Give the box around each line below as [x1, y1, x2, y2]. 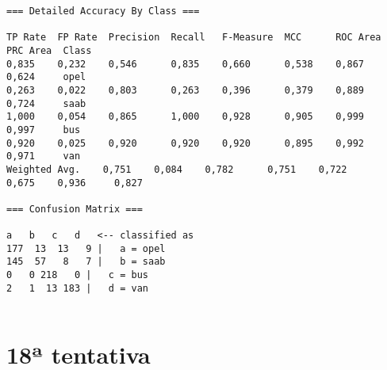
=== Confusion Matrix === [6, 203, 143, 215]
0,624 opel [6, 71, 86, 83]
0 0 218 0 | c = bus [6, 269, 148, 281]
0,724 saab [6, 97, 86, 109]
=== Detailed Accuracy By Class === [6, 6, 200, 17]
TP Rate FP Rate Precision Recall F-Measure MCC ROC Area [6, 32, 381, 44]
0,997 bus [6, 124, 81, 135]
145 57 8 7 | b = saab [6, 256, 166, 268]
